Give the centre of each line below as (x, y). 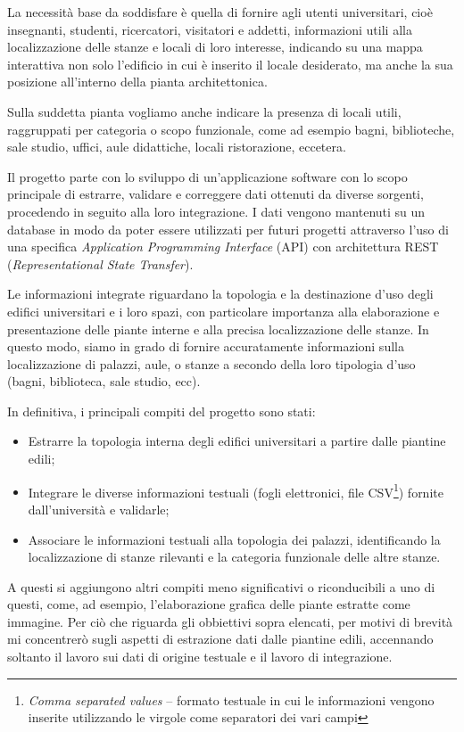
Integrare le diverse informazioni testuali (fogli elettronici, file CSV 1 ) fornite (236, 490)
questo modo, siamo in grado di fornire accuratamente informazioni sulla (206, 346)
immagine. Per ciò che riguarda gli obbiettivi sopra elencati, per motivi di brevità (230, 621)
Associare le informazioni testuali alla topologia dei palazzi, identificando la (234, 539)
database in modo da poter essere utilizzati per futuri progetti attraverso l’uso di (228, 229)
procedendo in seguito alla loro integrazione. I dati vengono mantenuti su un (216, 211)
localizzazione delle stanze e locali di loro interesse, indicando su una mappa (215, 47)
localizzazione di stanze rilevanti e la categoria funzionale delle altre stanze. (234, 557)
